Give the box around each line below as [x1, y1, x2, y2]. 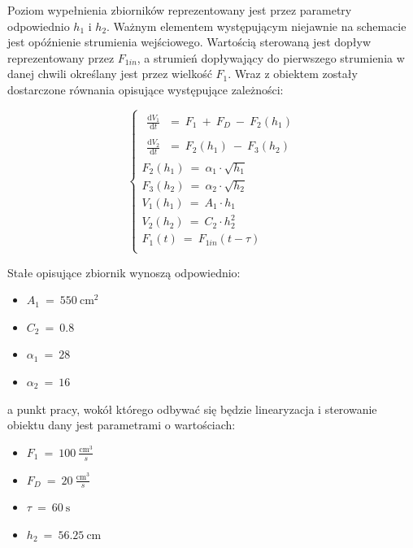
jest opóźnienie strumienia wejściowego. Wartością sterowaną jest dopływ [7, 33, 372, 50]
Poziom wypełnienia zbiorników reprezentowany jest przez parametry [7, 2, 352, 18]
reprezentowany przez [7, 49, 115, 66]
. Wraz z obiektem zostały [228, 65, 358, 82]
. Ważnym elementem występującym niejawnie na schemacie [107, 17, 406, 34]
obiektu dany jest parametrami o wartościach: [7, 416, 236, 433]
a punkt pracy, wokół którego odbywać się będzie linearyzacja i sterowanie [7, 400, 377, 417]
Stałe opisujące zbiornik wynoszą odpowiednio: [7, 263, 241, 281]
